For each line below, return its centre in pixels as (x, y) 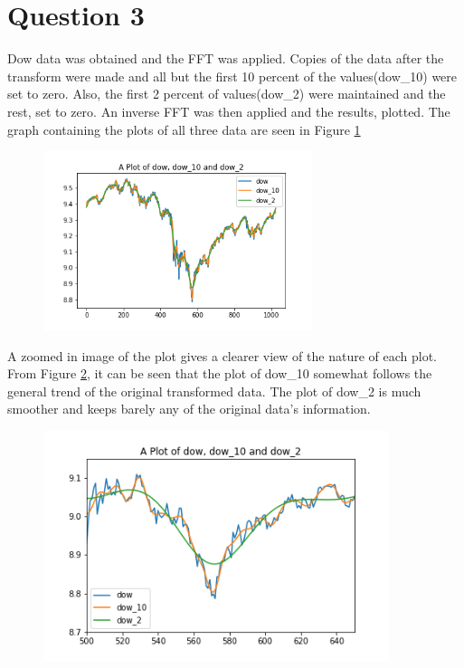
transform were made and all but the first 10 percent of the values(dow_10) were (232, 76)
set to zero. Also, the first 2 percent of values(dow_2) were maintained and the (227, 94)
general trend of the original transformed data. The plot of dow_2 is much (214, 391)
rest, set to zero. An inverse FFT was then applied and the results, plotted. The (229, 111)
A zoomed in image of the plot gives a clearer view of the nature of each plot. (222, 355)
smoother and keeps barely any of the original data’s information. (189, 409)
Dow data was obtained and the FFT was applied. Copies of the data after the (226, 58)
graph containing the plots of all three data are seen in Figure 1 (184, 129)
